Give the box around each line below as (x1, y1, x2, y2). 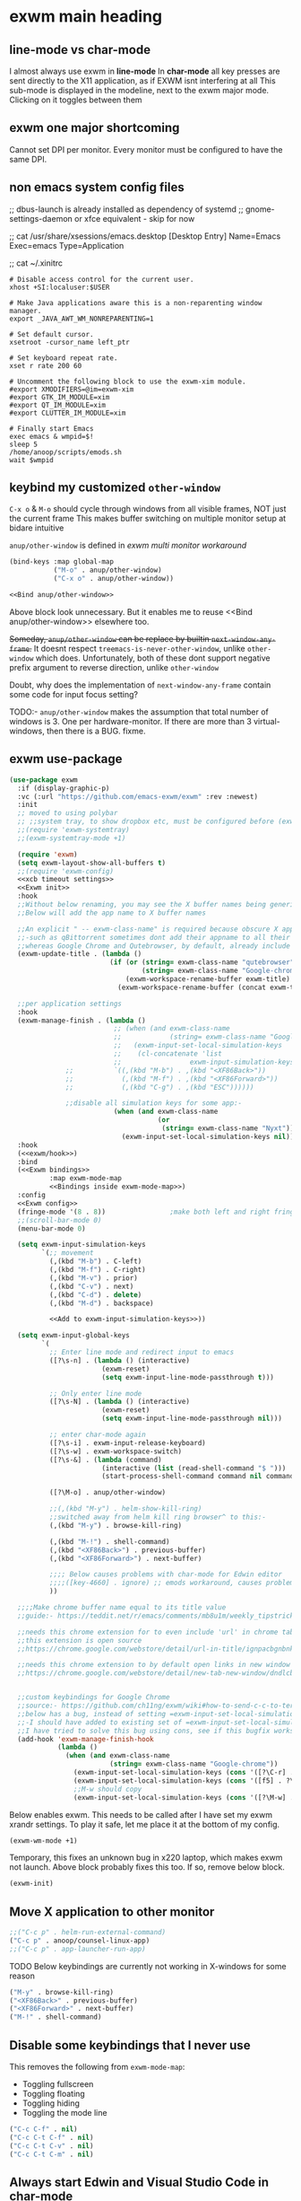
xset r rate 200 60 (9, 361, 82, 370)
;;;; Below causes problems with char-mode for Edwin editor (48, 1570, 282, 1579)
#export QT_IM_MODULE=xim (9, 400, 106, 409)
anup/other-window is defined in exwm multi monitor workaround (9, 540, 247, 551)
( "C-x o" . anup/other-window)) (53, 574, 175, 583)
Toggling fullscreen (21, 2079, 94, 2089)
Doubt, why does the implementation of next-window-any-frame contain (9, 680, 271, 690)
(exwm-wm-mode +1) (9, 1836, 78, 1846)
